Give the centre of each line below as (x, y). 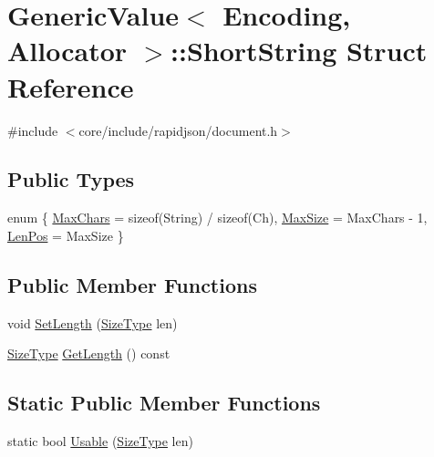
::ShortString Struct (299, 51)
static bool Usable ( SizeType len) (100, 441)
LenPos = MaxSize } (66, 235)
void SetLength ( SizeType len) (93, 322)
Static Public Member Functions (164, 403)
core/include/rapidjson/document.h (178, 130)
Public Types (71, 179)
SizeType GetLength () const (89, 353)
